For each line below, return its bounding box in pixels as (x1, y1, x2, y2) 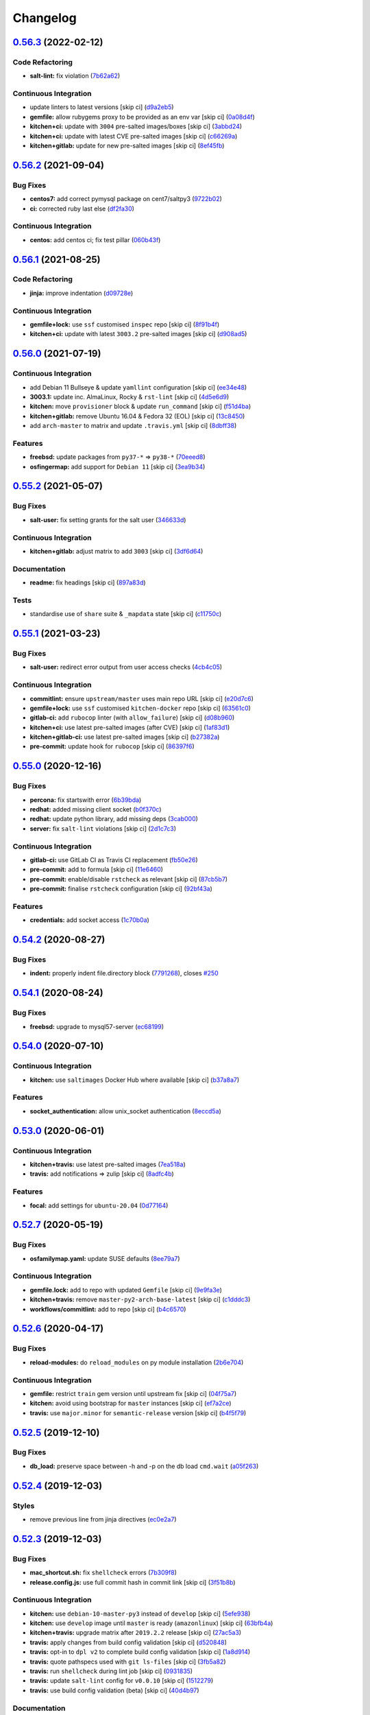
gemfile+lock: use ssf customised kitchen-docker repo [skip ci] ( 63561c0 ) (29, 704, 251, 712)
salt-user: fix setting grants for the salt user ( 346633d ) (29, 515, 186, 524)
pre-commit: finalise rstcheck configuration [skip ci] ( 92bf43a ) (29, 885, 212, 893)
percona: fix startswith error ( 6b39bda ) (29, 796, 142, 804)
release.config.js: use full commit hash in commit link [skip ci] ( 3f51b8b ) (29, 1578, 236, 1586)
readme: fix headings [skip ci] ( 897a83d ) (29, 578, 147, 587)
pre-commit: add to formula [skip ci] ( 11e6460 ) (29, 865, 164, 874)
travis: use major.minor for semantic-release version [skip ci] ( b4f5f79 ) (29, 1408, 247, 1417)
